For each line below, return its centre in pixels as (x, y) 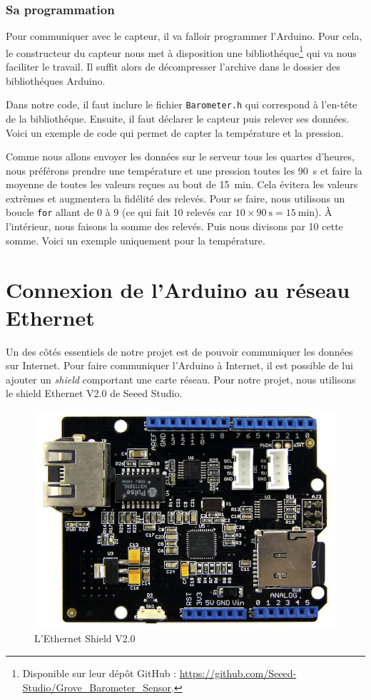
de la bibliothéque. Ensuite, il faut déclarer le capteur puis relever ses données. (178, 118)
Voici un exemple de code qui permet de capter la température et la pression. (175, 132)
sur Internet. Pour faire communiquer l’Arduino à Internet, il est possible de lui (179, 365)
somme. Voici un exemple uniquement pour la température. (136, 240)
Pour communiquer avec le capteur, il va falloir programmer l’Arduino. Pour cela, (184, 36)
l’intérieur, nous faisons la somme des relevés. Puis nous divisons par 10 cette (174, 226)
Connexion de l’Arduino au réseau (178, 289)
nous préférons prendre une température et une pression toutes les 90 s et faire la (184, 170)
